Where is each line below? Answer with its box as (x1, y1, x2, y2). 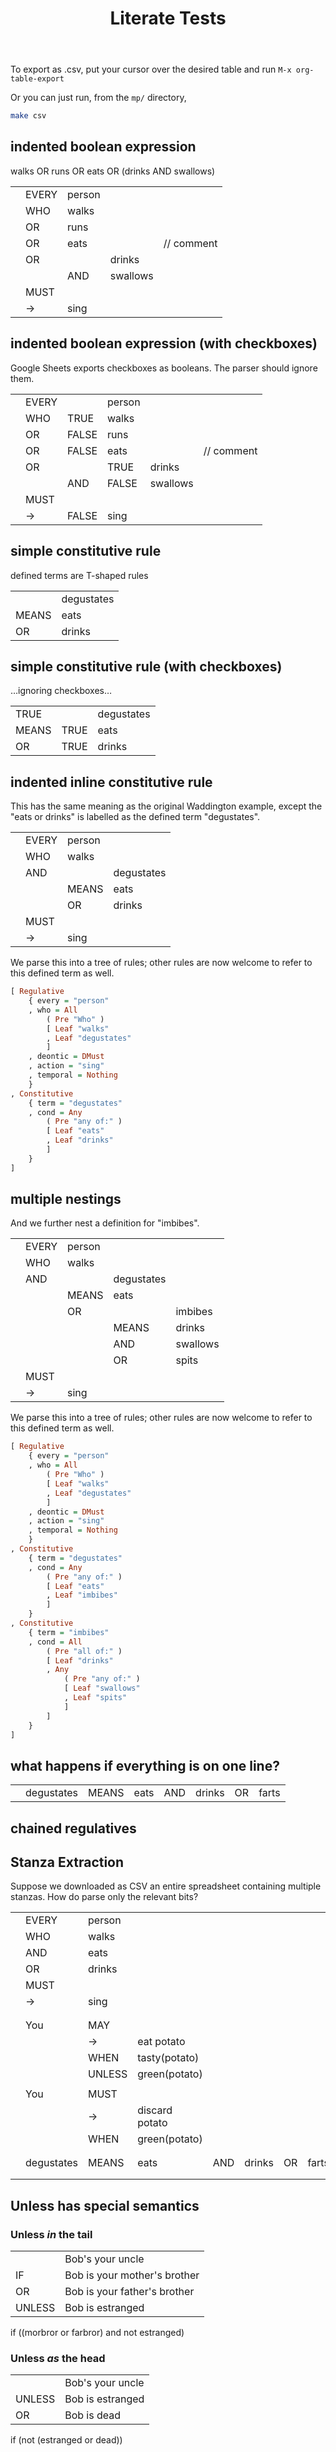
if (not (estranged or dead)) (10, 2434, 123, 2446)
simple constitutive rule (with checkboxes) (10, 658, 283, 675)
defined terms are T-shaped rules (10, 569, 149, 581)
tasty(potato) (137, 2051, 200, 2065)
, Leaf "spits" (63, 1693, 128, 1703)
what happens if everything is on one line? (10, 1757, 280, 1774)
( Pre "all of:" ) (46, 1646, 123, 1656)
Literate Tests (109, 7, 227, 30)
